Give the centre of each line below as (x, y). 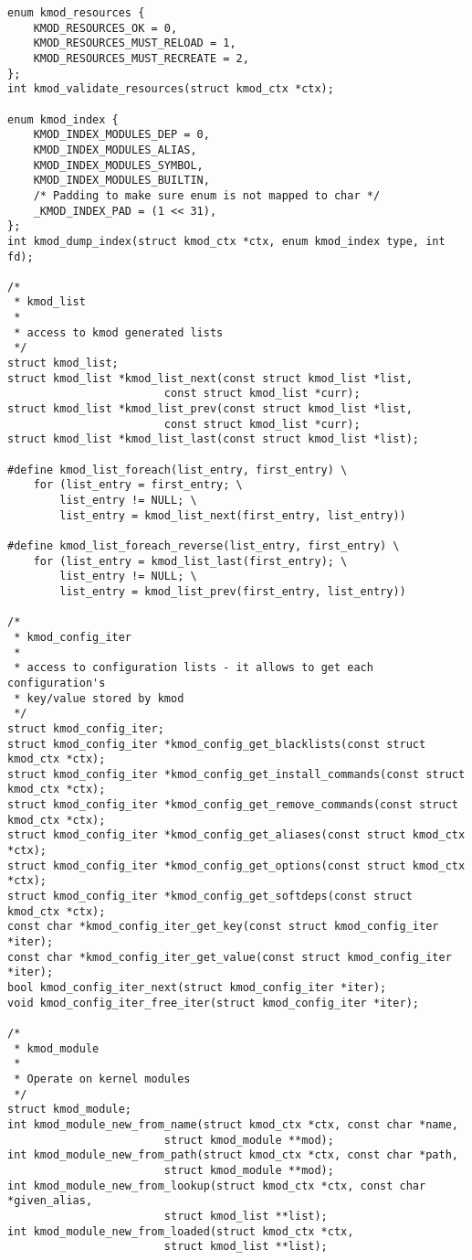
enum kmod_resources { (76, 13)
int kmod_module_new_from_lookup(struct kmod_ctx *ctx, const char (217, 1185)
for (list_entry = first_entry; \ (138, 485)
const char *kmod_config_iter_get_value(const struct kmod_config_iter (230, 957)
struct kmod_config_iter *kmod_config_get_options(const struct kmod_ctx (236, 865)
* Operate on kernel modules (102, 1078)
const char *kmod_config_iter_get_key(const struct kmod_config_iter (223, 927)
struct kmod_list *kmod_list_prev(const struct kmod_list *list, (210, 409)
